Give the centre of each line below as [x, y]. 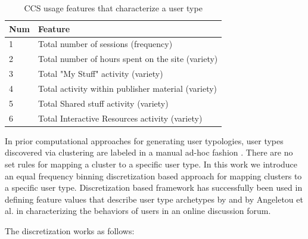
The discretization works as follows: [70, 230]
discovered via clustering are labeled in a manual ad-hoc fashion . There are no [149, 152]
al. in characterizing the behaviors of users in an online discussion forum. [138, 211]
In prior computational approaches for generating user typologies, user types [144, 140]
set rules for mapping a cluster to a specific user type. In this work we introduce [151, 164]
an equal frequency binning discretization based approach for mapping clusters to [153, 176]
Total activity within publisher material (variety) [127, 88]
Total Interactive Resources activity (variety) [120, 118]
